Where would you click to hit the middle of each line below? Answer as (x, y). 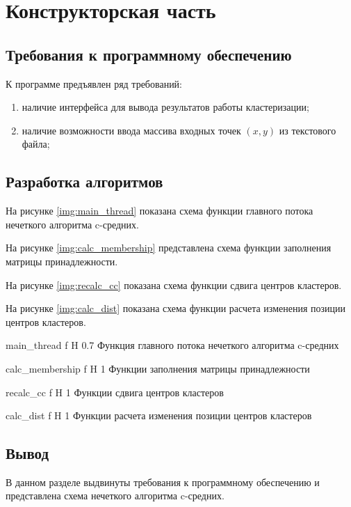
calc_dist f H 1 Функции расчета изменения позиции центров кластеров (159, 415)
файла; (36, 144)
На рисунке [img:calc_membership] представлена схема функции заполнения (169, 248)
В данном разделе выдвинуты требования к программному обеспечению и (163, 482)
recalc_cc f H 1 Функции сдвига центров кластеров (115, 392)
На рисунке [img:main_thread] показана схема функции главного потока (160, 211)
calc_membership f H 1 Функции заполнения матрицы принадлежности (158, 368)
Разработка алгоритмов (84, 181)
